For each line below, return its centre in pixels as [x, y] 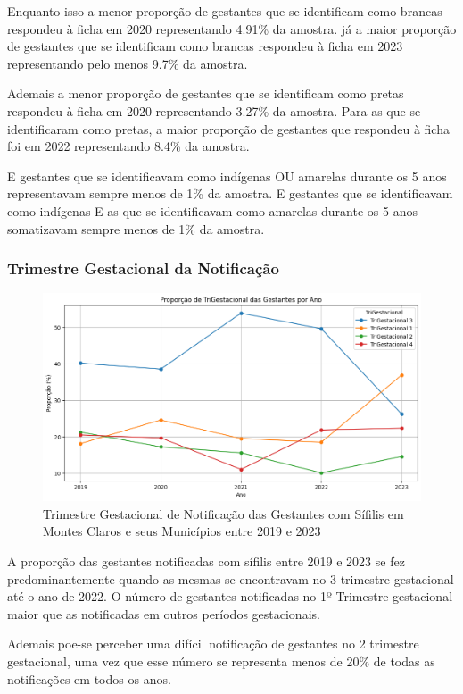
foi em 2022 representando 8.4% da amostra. [128, 146]
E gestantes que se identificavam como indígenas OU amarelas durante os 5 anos [227, 176]
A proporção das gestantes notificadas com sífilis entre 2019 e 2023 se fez [206, 560]
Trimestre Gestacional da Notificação [143, 268]
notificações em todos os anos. [89, 678]
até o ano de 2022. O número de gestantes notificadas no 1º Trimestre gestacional [230, 596]
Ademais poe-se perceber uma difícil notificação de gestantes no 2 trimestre [213, 644]
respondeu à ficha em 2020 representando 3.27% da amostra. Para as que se [214, 110]
